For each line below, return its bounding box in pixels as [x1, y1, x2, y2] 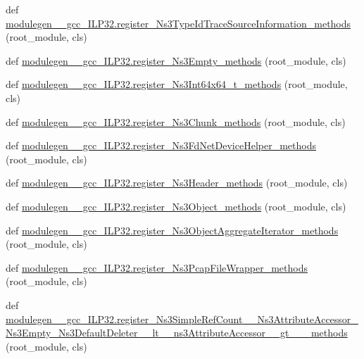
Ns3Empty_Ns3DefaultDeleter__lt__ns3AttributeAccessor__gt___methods [6, 325, 348, 340]
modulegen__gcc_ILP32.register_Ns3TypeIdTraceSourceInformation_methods [6, 15, 351, 30]
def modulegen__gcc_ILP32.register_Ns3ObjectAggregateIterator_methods [6, 222, 339, 237]
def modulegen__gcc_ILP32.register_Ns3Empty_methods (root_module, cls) [6, 53, 346, 68]
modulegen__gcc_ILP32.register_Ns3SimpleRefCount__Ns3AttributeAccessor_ [6, 311, 358, 326]
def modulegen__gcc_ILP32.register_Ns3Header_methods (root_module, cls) [6, 175, 348, 190]
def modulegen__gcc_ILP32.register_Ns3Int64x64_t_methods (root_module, [6, 77, 348, 92]
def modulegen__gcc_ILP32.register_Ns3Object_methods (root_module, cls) [6, 199, 346, 213]
